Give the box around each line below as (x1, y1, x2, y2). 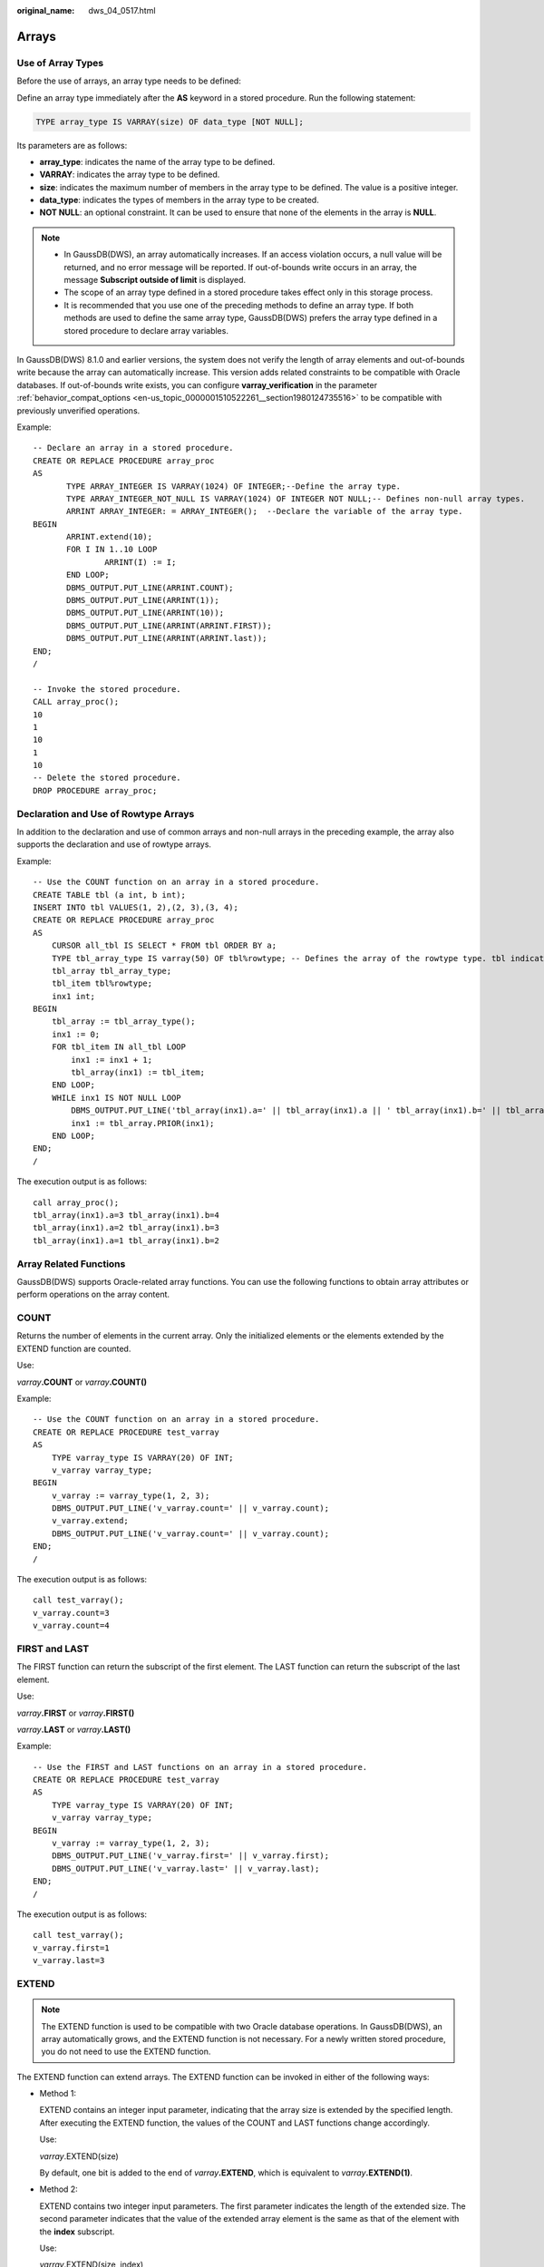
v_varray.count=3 (33, 1608, 110, 1618)
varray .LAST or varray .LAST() (16, 1724, 131, 1735)
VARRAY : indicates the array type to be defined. (39, 169, 220, 180)
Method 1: (39, 2088, 77, 2099)
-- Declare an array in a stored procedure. (33, 443, 235, 453)
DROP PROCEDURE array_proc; (33, 785, 158, 795)
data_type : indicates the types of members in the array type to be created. (39, 195, 319, 206)
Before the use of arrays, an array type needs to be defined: (16, 75, 242, 86)
